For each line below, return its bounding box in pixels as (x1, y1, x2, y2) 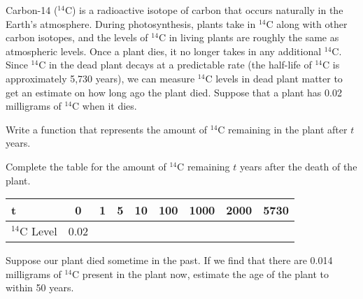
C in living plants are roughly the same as (158, 30, 339, 45)
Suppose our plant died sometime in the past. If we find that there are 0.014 (6, 253, 333, 268)
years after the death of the (239, 159, 357, 173)
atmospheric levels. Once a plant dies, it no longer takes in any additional (6, 43, 322, 58)
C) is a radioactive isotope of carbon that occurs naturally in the (64, 3, 343, 17)
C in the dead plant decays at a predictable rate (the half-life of (38, 57, 312, 72)
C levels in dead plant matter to (205, 71, 343, 85)
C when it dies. (72, 99, 137, 113)
